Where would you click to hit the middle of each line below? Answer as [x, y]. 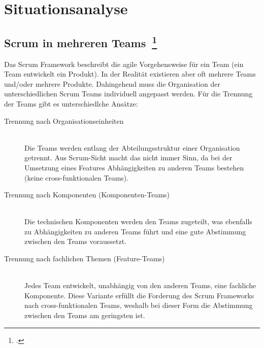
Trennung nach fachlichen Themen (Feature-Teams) [85, 258]
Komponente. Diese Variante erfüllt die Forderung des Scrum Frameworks [139, 295]
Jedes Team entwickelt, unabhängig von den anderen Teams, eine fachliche [140, 285]
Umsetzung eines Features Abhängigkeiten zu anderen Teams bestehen [134, 167]
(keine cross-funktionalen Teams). [77, 177]
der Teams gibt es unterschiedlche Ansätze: [71, 103]
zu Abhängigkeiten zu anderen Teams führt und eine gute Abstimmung [135, 231]
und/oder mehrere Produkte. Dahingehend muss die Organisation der [112, 83]
